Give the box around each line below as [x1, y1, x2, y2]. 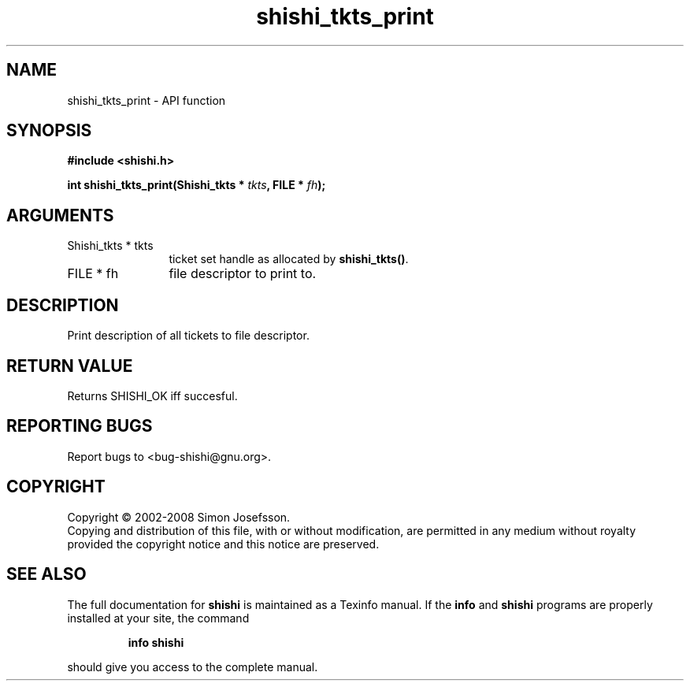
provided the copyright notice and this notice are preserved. [67, 537, 380, 551]
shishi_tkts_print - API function [67, 93, 226, 107]
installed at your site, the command [67, 611, 250, 625]
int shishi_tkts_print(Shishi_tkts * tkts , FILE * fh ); [67, 178, 326, 192]
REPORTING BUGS [6, 416, 153, 436]
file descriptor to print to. [169, 266, 317, 282]
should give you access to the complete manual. [67, 659, 318, 674]
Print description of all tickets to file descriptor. [67, 329, 310, 343]
